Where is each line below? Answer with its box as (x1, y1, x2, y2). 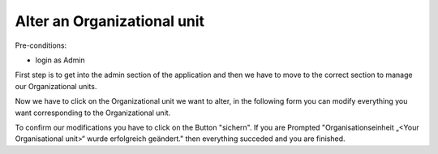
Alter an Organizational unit (15, 12, 205, 30)
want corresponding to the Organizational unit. (15, 108, 171, 118)
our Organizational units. (15, 81, 97, 91)
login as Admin (35, 55, 85, 65)
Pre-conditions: (15, 41, 67, 50)
